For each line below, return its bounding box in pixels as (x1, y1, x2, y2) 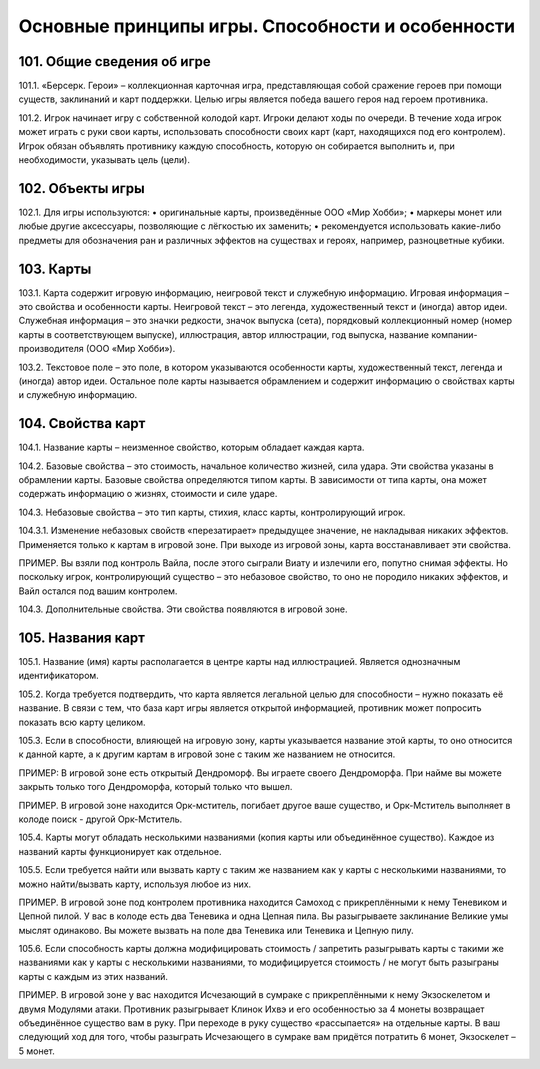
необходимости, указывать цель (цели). (18, 154, 190, 166)
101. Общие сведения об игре (18, 53, 212, 70)
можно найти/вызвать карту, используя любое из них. (18, 878, 252, 890)
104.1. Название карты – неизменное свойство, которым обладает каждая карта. (18, 441, 365, 454)
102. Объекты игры (18, 180, 145, 197)
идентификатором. (18, 670, 99, 682)
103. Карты (18, 260, 92, 277)
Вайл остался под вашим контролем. (18, 585, 178, 597)
